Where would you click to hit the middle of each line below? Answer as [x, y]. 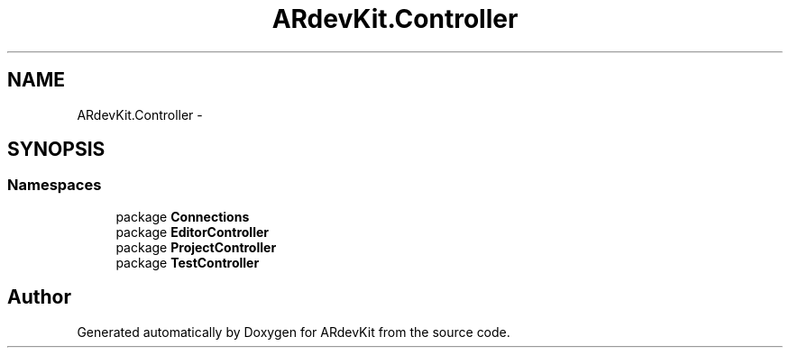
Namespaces [55, 185]
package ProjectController [196, 247]
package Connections [183, 216]
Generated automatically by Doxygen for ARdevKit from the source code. [294, 332]
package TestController [188, 262]
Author [39, 297]
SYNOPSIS [56, 150]
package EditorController [192, 232]
